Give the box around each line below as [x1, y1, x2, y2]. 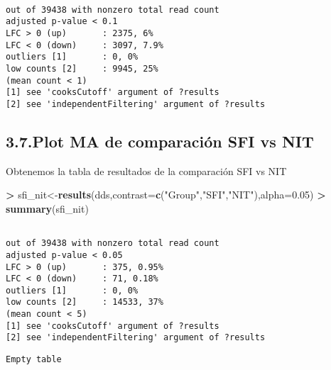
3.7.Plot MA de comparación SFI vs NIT [6, 130, 314, 152]
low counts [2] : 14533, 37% [6, 297, 163, 308]
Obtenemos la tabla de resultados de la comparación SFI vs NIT [6, 163, 287, 178]
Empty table [6, 354, 62, 365]
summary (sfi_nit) [6, 201, 89, 215]
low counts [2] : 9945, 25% [6, 63, 158, 74]
